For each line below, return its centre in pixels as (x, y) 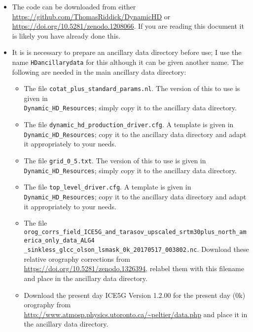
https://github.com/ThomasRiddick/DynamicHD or (91, 16)
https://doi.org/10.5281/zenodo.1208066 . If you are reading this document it (128, 26)
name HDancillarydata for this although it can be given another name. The (128, 62)
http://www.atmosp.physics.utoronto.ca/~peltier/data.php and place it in (136, 314)
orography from (47, 305)
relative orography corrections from (77, 259)
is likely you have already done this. (66, 35)
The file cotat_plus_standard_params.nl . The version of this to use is (132, 88)
